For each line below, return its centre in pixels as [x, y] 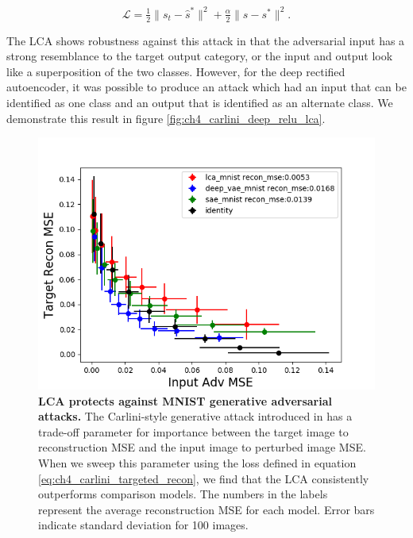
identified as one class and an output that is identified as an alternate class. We [200, 102]
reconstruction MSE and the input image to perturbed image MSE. [202, 447]
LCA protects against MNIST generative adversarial [185, 400]
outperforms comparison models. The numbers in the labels [183, 494]
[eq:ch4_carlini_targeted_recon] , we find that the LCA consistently [204, 478]
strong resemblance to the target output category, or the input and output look [200, 56]
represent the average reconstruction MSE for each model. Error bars [206, 509]
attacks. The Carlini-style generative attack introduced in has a [195, 416]
